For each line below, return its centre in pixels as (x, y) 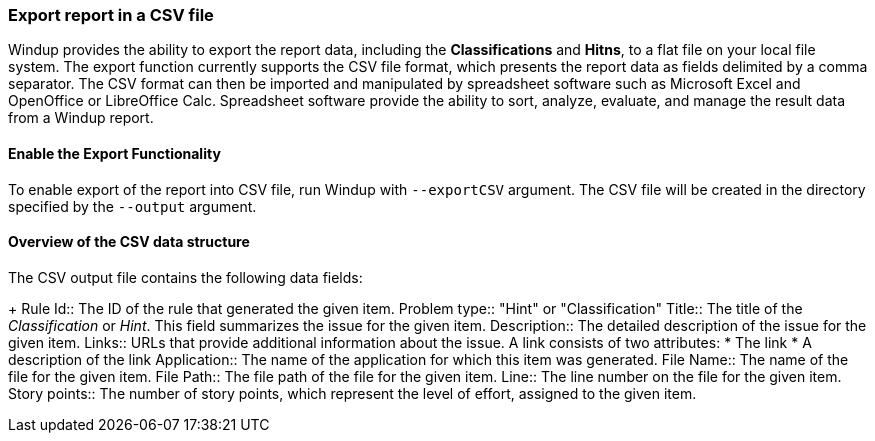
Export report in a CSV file (111, 15)
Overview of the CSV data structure (129, 242)
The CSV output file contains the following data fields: (185, 277)
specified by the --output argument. (132, 206)
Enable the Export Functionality (114, 153)
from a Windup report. (81, 118)
